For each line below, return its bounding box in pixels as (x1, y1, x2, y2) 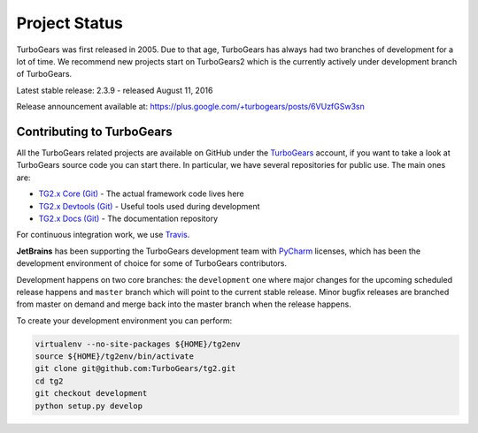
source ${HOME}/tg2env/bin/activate (35, 352, 195, 361)
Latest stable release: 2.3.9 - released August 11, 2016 (16, 85, 213, 95)
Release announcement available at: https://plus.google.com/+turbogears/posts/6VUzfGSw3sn (16, 102, 365, 112)
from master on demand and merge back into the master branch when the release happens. (16, 299, 351, 309)
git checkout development (35, 389, 148, 399)
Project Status (16, 13, 124, 33)
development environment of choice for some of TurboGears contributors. (16, 258, 288, 269)
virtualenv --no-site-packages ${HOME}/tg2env (35, 338, 241, 349)
